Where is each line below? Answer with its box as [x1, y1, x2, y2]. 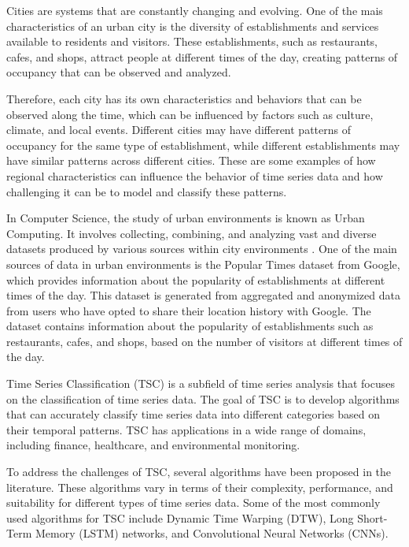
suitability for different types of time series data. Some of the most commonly [6, 494, 381, 511]
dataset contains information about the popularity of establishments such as [6, 318, 374, 334]
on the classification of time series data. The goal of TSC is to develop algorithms [6, 390, 400, 407]
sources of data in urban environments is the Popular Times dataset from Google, [6, 255, 400, 272]
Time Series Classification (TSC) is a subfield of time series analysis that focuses [6, 375, 395, 392]
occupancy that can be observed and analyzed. [6, 64, 231, 80]
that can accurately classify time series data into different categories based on [6, 406, 381, 422]
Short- [357, 509, 388, 526]
